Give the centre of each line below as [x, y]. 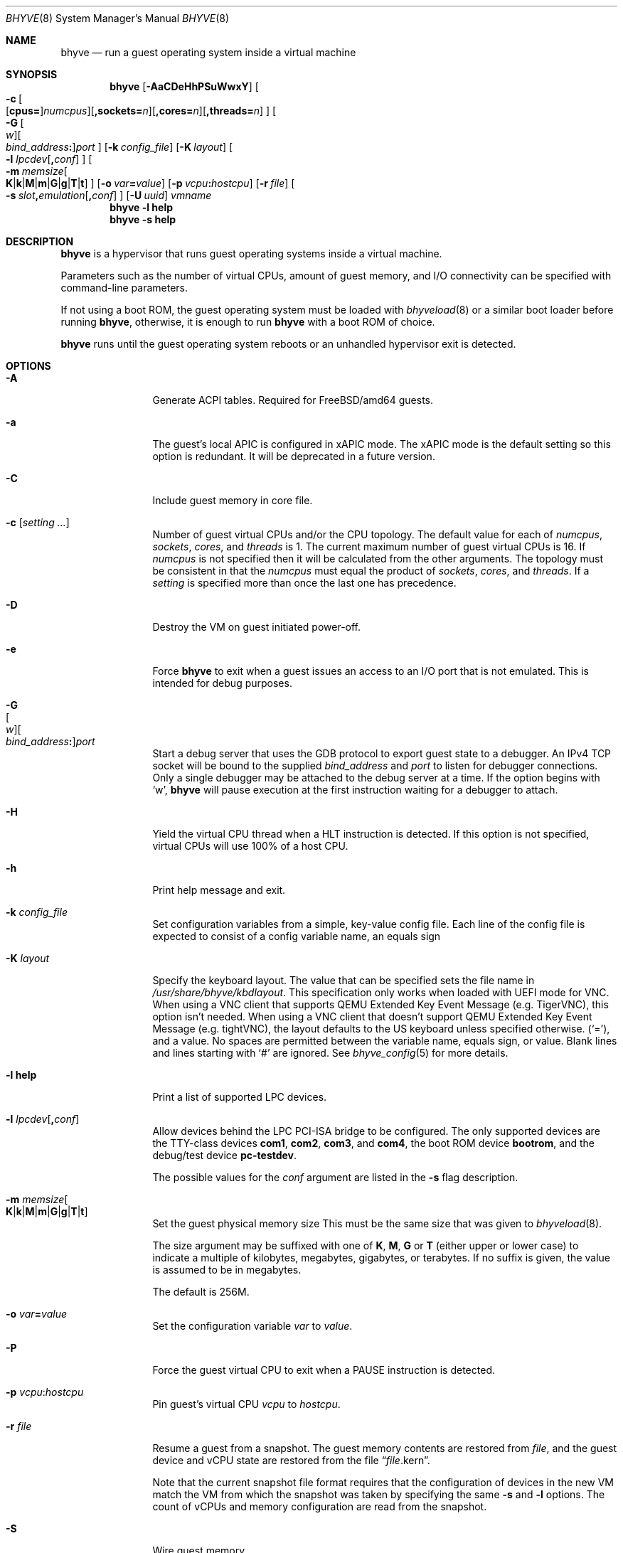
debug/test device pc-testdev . [225, 1155]
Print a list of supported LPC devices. [240, 1097]
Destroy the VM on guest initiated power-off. [257, 627]
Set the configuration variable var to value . [252, 1326]
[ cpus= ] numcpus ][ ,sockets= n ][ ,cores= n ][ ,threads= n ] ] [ [141, 111]
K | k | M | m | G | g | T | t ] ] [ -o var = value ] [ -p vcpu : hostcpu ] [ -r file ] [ [150, 183]
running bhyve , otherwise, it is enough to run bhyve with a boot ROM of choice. [248, 322]
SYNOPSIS [32, 74]
